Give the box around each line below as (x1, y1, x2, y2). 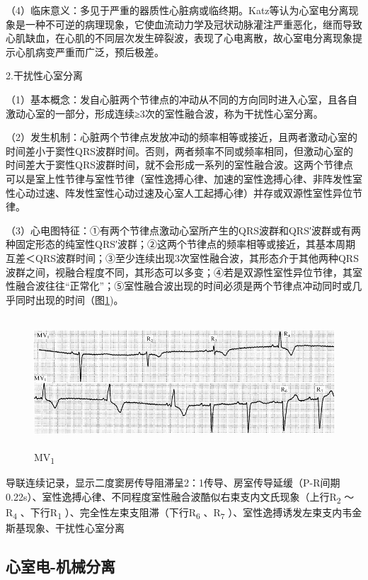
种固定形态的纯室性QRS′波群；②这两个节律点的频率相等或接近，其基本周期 (6, 237, 356, 251)
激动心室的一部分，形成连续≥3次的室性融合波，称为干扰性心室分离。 (6, 106, 323, 120)
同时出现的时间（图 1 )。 (15, 292, 124, 307)
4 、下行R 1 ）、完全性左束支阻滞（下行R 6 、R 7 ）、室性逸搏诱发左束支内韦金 (13, 504, 362, 521)
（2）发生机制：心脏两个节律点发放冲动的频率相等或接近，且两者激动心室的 (6, 130, 357, 144)
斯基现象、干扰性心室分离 (6, 520, 125, 535)
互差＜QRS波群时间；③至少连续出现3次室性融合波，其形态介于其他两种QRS (6, 250, 359, 265)
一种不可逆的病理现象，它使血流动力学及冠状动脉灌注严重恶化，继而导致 (25, 16, 362, 31)
